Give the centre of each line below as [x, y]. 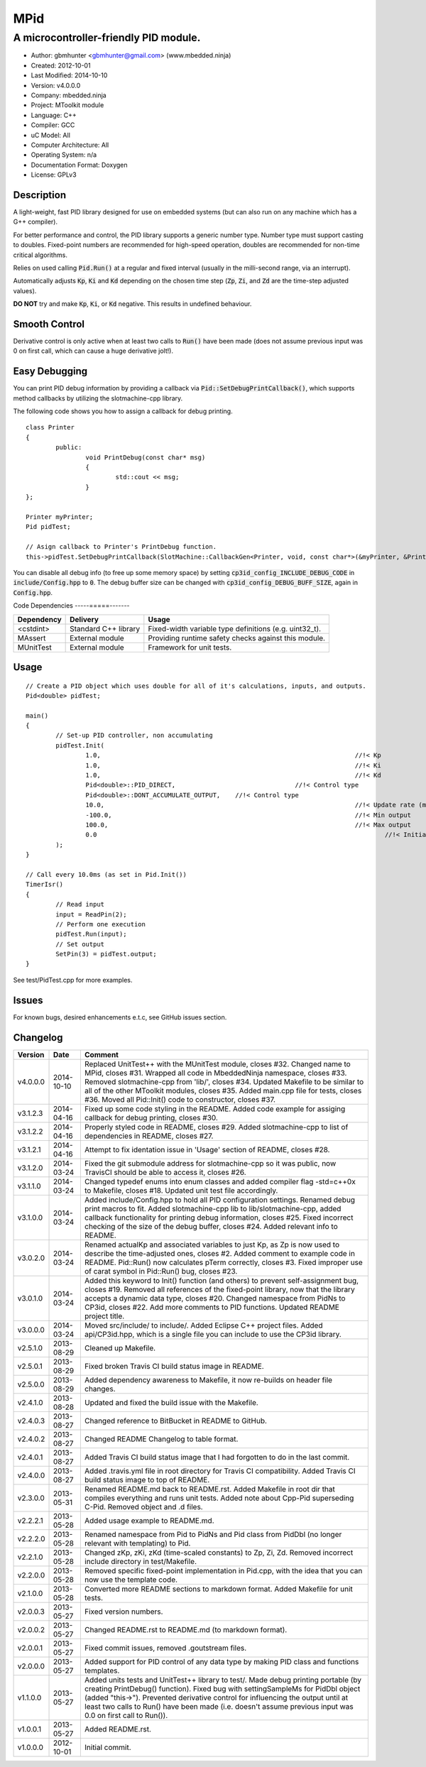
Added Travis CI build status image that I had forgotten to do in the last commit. [217, 1457]
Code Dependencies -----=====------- [72, 606]
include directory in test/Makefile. [140, 1561]
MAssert [32, 638]
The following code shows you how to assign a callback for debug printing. [123, 411]
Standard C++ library [105, 628]
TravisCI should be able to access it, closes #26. [165, 1172]
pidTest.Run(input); [91, 934]
